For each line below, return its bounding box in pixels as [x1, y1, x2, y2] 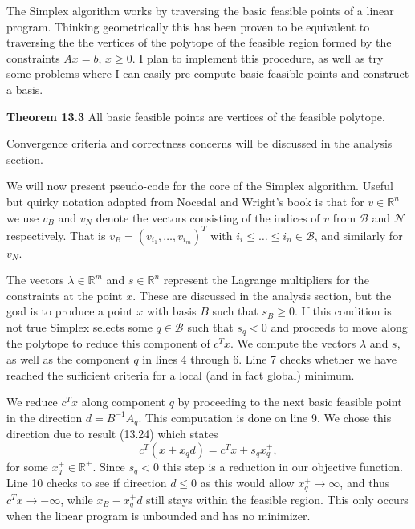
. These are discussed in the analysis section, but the [132, 287, 392, 303]
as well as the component [6, 351, 130, 368]
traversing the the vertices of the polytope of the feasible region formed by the [6, 34, 392, 51]
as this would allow [200, 474, 295, 491]
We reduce [6, 393, 58, 410]
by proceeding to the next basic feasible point [177, 393, 402, 410]
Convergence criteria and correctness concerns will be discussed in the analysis [6, 135, 393, 152]
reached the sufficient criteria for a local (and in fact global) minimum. [6, 366, 355, 383]
